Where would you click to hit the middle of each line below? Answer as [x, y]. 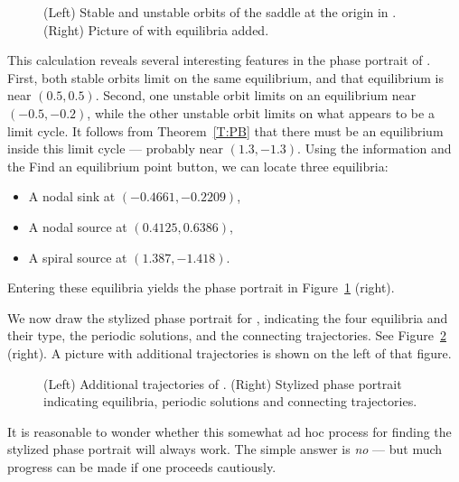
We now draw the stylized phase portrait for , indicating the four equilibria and [228, 317]
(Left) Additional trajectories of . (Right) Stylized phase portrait [223, 383]
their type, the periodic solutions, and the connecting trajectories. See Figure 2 [227, 335]
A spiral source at [78, 257]
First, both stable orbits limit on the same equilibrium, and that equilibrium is [226, 77]
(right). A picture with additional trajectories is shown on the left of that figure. [229, 352]
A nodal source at [78, 226]
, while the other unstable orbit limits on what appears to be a [261, 112]
